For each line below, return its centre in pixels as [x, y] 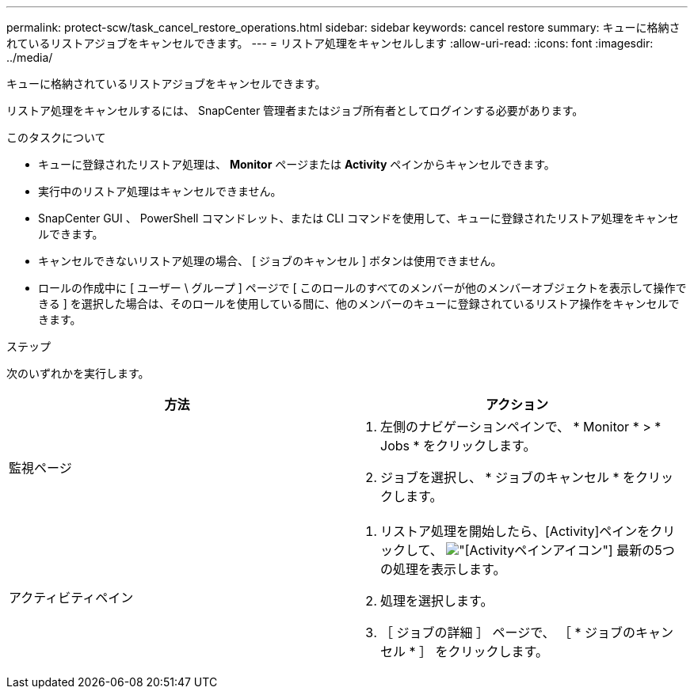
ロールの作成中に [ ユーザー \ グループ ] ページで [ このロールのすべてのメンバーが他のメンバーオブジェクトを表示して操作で [362, 288]
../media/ [30, 57]
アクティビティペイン [71, 598]
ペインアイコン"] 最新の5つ [595, 550]
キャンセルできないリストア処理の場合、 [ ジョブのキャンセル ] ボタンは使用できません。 [270, 261]
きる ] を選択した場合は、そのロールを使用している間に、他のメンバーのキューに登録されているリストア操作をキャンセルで [359, 304]
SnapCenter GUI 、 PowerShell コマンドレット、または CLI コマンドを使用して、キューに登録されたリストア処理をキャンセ [358, 218]
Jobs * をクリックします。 [458, 446]
